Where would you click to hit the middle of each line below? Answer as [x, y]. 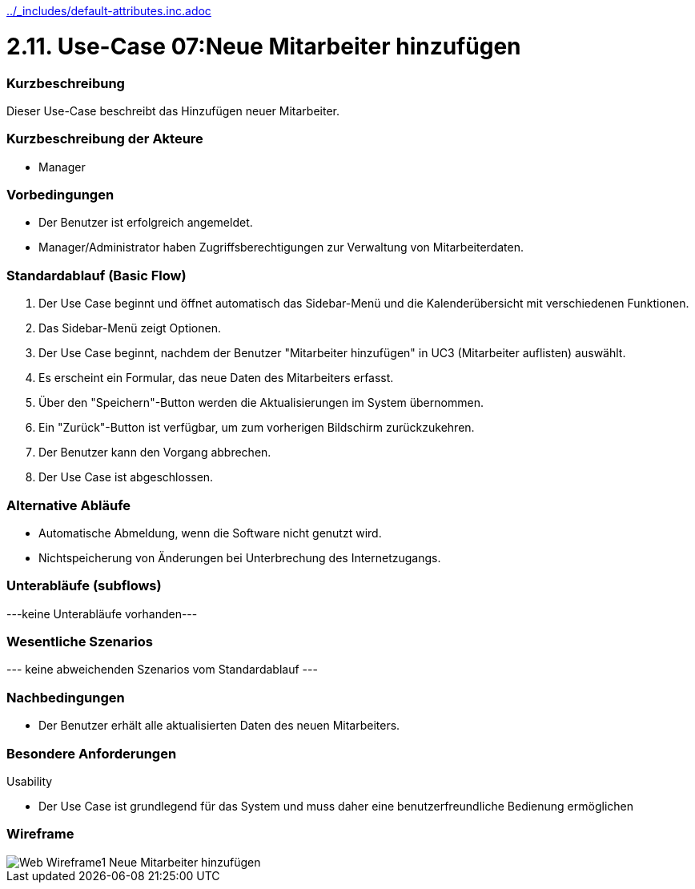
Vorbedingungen [60, 195]
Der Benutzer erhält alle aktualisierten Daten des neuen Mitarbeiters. [219, 726]
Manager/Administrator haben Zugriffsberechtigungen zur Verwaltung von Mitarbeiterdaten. [281, 247]
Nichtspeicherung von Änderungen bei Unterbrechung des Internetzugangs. [240, 557]
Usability [30, 781]
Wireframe [40, 834]
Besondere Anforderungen [92, 753]
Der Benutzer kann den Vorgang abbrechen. [155, 453]
